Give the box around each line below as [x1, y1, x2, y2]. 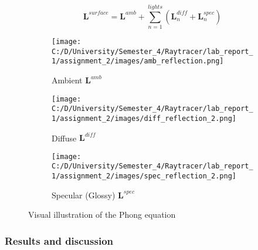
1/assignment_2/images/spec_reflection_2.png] [52, 172, 236, 181]
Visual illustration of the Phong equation [28, 208, 176, 221]
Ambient [52, 74, 83, 86]
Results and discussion [5, 233, 114, 248]
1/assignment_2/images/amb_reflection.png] [52, 57, 224, 66]
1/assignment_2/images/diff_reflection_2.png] [52, 114, 236, 123]
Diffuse [52, 131, 77, 144]
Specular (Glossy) [52, 188, 116, 201]
